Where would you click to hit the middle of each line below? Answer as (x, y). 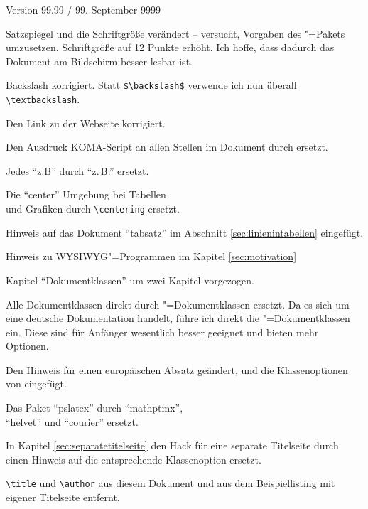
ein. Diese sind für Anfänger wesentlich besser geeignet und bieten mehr (162, 332)
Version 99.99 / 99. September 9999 (83, 9)
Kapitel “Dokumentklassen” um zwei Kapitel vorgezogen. (130, 280)
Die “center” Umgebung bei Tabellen (86, 194)
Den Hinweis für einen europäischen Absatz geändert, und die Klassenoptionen (177, 369)
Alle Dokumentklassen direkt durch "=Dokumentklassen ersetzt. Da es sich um (178, 304)
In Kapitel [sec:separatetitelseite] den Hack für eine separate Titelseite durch (172, 445)
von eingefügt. (36, 384)
